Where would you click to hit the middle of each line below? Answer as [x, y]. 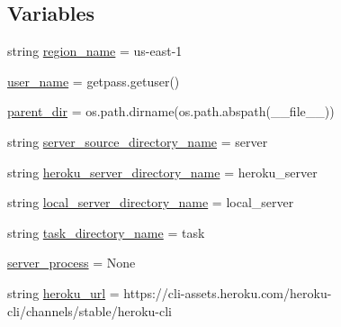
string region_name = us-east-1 [95, 51]
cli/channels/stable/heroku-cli [90, 310]
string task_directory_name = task [106, 232]
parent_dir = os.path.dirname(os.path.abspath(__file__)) [171, 111]
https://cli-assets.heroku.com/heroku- [228, 292]
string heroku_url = [63, 292]
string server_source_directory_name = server [138, 141]
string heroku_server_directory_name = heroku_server [162, 172]
